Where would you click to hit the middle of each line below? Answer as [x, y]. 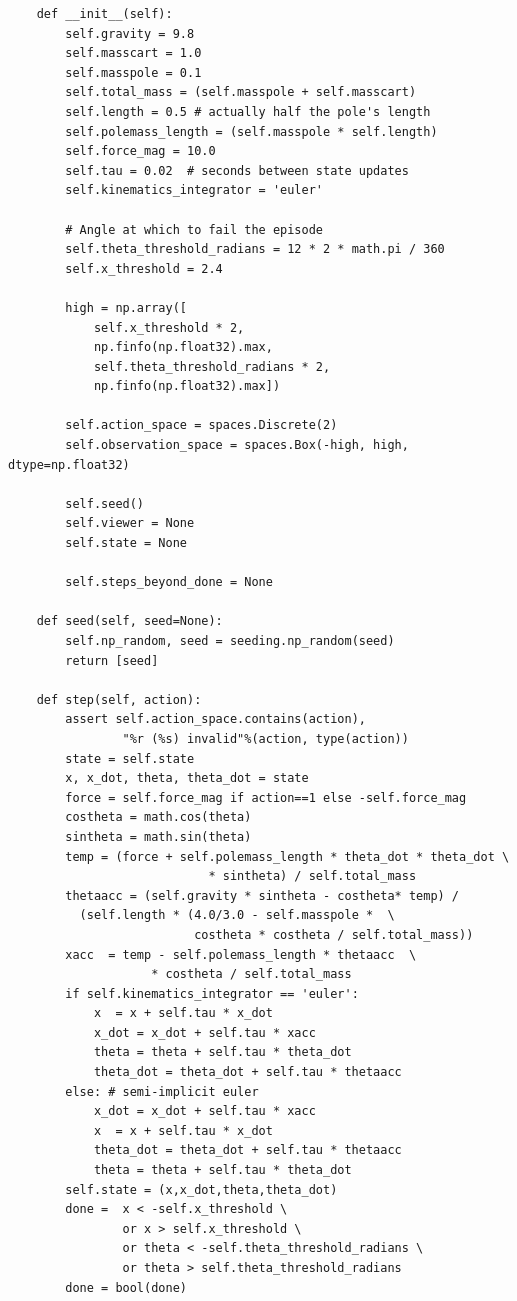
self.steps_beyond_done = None [169, 582]
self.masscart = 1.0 [133, 53]
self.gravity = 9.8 [130, 33]
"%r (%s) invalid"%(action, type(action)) [265, 738]
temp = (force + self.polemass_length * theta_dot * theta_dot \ [287, 856]
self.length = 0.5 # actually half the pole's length [248, 111]
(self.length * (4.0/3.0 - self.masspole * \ [237, 915]
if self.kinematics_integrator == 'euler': [212, 993]
